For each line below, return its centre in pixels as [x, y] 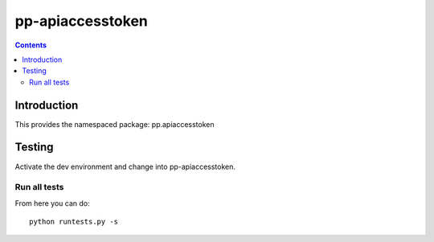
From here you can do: [52, 203]
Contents [31, 45]
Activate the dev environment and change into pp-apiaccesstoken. [125, 166]
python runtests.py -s [74, 222]
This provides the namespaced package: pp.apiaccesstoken [115, 124]
